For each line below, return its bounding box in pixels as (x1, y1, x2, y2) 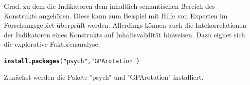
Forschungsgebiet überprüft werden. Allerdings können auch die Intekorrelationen (4, 20, 247, 30)
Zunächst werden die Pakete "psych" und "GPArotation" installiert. (4, 71, 204, 82)
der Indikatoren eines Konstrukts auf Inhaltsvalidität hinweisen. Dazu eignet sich (4, 29, 245, 39)
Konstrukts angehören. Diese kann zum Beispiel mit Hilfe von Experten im (4, 10, 228, 20)
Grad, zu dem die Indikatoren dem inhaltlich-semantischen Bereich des (4, 1, 215, 11)
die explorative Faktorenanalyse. (4, 39, 100, 49)
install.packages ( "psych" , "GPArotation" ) (4, 57, 140, 65)
